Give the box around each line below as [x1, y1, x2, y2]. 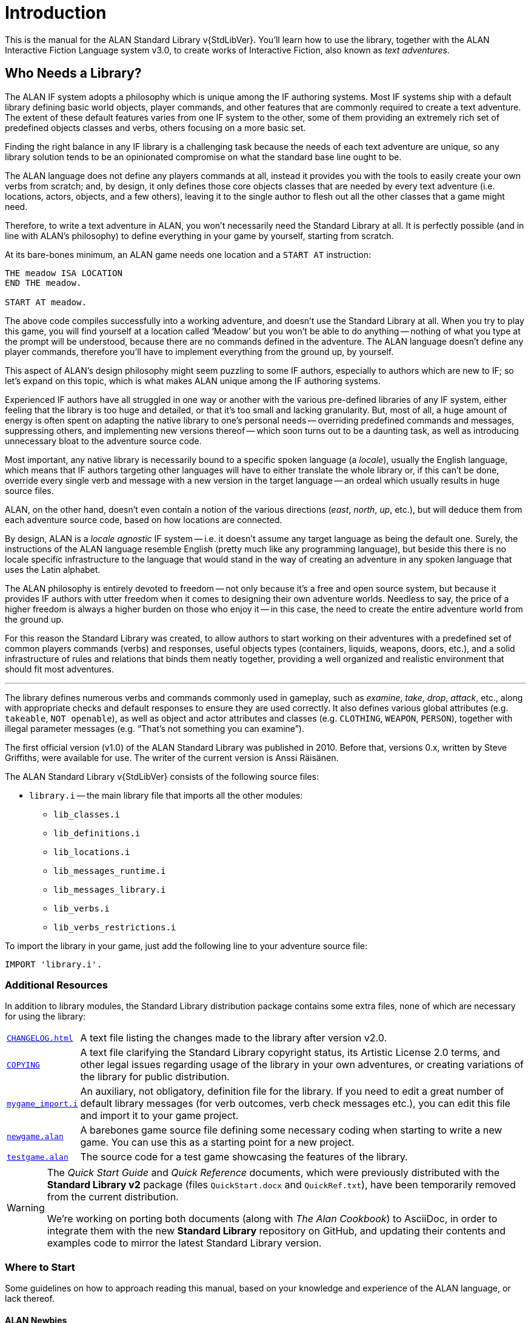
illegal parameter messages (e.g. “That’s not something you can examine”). [5, 723, 304, 734]
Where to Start [5, 1260, 75, 1273]
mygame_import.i [7, 1098, 78, 1108]
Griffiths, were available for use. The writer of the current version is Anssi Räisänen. [5, 752, 339, 763]
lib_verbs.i [53, 903, 110, 913]
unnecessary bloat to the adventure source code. [5, 435, 202, 446]
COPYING [7, 1060, 40, 1069]
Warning [7, 1202, 45, 1214]
